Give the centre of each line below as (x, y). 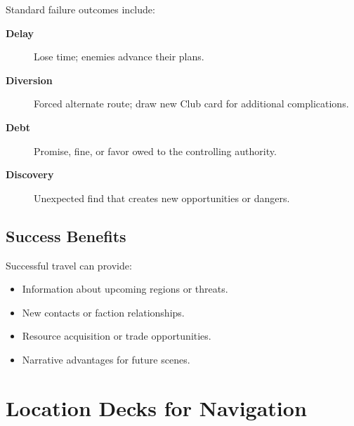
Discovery (30, 174)
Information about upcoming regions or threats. (125, 289)
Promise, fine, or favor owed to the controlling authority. (155, 151)
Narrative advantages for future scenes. (106, 359)
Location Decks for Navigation (156, 407)
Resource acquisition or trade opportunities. (117, 336)
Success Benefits (66, 235)
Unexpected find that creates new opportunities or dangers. (162, 198)
